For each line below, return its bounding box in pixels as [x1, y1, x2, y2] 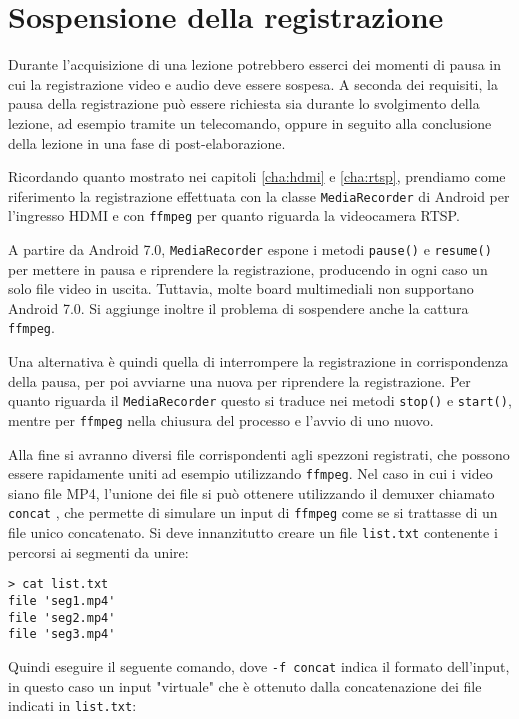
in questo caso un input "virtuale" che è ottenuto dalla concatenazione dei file [8, 675, 482, 696]
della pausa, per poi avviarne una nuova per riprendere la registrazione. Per [8, 370, 471, 391]
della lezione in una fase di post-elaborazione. [8, 132, 286, 153]
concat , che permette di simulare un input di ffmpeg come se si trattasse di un [8, 502, 498, 523]
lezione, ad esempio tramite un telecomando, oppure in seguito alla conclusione [8, 112, 492, 133]
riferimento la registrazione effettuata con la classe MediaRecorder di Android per [8, 185, 510, 206]
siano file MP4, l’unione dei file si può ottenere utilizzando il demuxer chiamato [8, 482, 495, 503]
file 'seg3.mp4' [8, 627, 116, 642]
